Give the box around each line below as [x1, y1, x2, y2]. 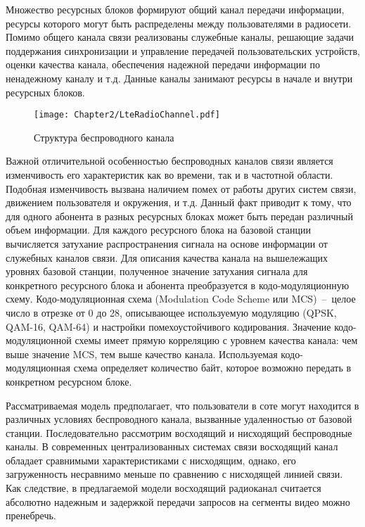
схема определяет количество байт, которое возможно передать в [73, 360, 352, 375]
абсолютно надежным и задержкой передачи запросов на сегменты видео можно [6, 494, 350, 509]
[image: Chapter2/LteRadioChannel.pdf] [34, 110, 220, 120]
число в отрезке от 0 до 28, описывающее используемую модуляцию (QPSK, [6, 305, 337, 319]
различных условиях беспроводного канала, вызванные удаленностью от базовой [6, 412, 352, 426]
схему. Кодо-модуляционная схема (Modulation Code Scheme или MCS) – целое [6, 291, 356, 306]
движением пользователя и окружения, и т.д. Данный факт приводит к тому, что [6, 195, 352, 210]
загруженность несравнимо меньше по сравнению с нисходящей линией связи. [6, 466, 343, 481]
